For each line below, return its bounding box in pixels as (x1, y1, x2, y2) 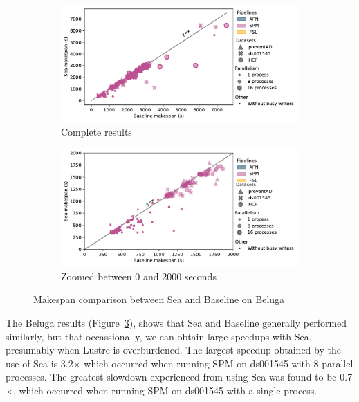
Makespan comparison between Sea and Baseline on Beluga (33, 292, 285, 307)
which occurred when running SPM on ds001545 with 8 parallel (84, 356, 353, 370)
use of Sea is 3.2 (6, 356, 73, 370)
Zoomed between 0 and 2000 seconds (61, 268, 217, 283)
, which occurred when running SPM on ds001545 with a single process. (12, 383, 317, 397)
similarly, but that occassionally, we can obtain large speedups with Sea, (6, 329, 312, 343)
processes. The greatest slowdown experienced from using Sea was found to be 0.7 (6, 369, 353, 384)
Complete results (61, 124, 132, 138)
